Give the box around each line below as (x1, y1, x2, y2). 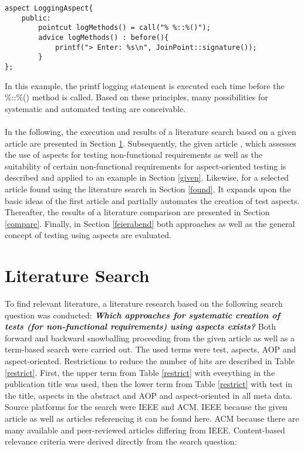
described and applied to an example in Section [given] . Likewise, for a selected (5, 171, 289, 184)
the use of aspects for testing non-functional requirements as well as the (5, 148, 262, 161)
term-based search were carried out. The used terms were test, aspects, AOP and (5, 343, 296, 355)
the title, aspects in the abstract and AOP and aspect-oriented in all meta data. (5, 389, 293, 401)
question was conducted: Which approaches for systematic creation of (5, 308, 281, 321)
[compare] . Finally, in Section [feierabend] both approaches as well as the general (5, 217, 295, 229)
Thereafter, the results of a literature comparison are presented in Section (5, 206, 270, 218)
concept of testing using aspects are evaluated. (5, 229, 171, 241)
